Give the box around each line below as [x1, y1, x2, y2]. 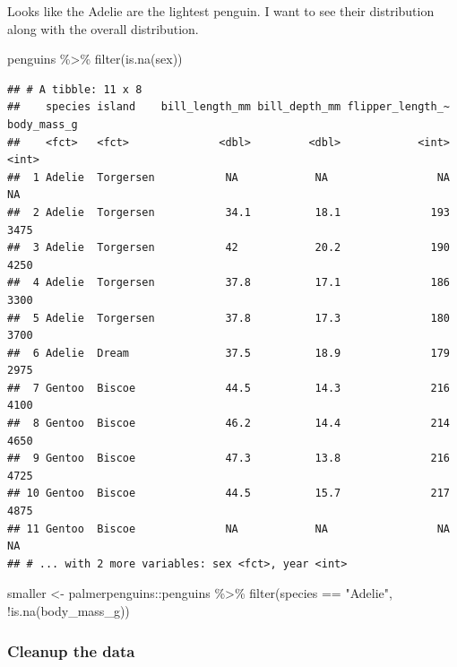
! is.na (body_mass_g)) [7, 602, 130, 619]
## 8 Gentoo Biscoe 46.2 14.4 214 [7, 417, 450, 430]
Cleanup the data [7, 639, 135, 662]
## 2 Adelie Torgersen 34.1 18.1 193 [7, 205, 450, 219]
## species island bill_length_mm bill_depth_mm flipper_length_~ [7, 100, 450, 114]
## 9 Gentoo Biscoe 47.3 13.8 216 [7, 452, 450, 465]
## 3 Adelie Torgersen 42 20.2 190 [7, 241, 450, 255]
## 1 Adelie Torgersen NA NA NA [7, 170, 450, 184]
